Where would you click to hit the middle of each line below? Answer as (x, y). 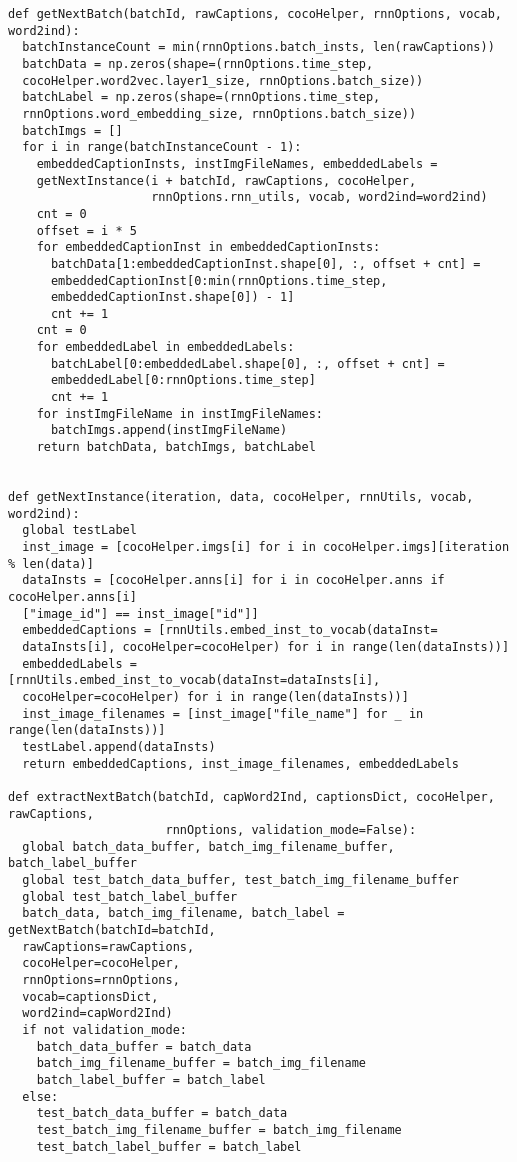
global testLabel (79, 530)
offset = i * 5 (86, 230)
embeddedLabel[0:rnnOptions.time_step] (183, 380)
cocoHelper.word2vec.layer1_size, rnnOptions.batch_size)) (223, 80)
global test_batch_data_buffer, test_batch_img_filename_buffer (241, 880)
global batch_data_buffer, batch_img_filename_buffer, (208, 846)
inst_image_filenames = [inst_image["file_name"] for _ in (223, 713)
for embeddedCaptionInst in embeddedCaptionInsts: (208, 247)
